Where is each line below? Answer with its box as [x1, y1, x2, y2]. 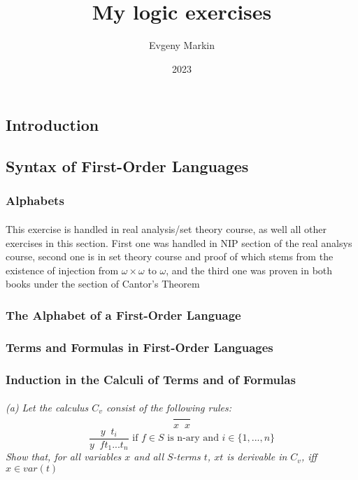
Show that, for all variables [6, 449, 122, 464]
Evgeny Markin [149, 38, 215, 52]
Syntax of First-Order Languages [6, 155, 249, 177]
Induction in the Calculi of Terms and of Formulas [6, 370, 296, 388]
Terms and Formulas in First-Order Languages [6, 338, 273, 355]
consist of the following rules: [106, 400, 232, 415]
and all [134, 449, 164, 464]
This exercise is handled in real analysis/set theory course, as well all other [6, 221, 327, 236]
